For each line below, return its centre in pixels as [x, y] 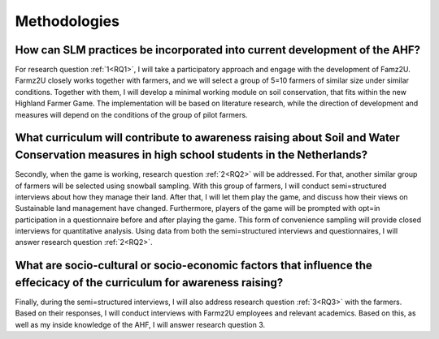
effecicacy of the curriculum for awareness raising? [149, 283]
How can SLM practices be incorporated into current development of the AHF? [218, 50]
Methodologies [67, 21]
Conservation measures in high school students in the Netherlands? [191, 155]
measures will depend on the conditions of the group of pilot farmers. [131, 114]
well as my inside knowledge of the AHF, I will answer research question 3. [140, 324]
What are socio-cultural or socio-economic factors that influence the [194, 266]
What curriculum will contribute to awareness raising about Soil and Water [207, 138]
